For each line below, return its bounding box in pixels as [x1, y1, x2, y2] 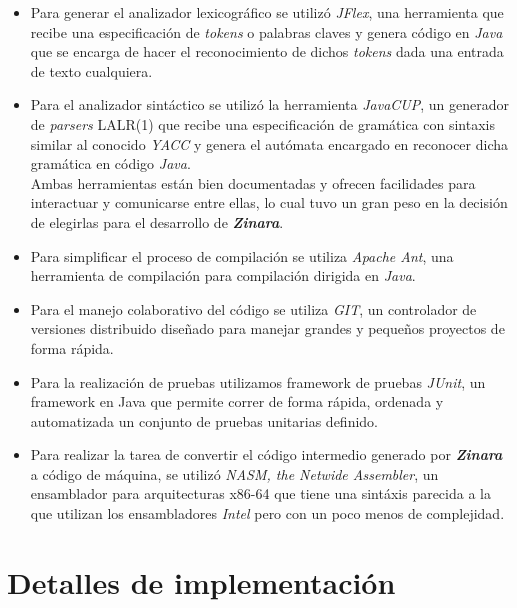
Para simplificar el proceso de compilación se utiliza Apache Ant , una [30, 245, 454, 266]
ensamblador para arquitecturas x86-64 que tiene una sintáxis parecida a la [30, 483, 491, 504]
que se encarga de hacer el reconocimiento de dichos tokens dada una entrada [30, 41, 504, 62]
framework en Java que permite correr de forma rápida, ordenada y [30, 391, 444, 412]
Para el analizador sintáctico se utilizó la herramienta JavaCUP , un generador [30, 94, 510, 115]
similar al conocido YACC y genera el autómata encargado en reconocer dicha [30, 133, 508, 154]
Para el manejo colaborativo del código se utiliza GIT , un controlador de [30, 298, 477, 319]
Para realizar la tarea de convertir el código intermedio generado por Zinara [30, 444, 503, 465]
